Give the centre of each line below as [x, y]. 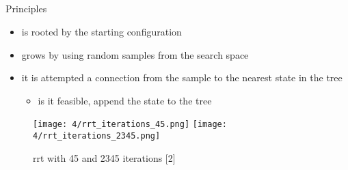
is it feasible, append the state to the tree [125, 100]
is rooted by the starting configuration [102, 31]
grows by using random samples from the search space [135, 54]
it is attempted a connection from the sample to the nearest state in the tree [182, 77]
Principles [26, 9]
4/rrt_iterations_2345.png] [97, 136]
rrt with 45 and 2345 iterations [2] [104, 157]
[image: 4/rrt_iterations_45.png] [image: [130, 125]
